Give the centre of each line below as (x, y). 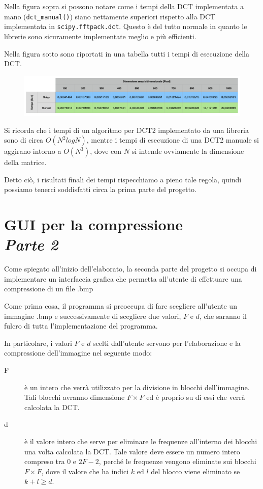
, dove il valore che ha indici (85, 471)
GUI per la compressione (94, 224)
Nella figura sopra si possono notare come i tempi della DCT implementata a (124, 6)
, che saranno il (223, 316)
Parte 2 (31, 244)
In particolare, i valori (38, 343)
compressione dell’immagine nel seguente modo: (78, 353)
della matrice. (25, 162)
